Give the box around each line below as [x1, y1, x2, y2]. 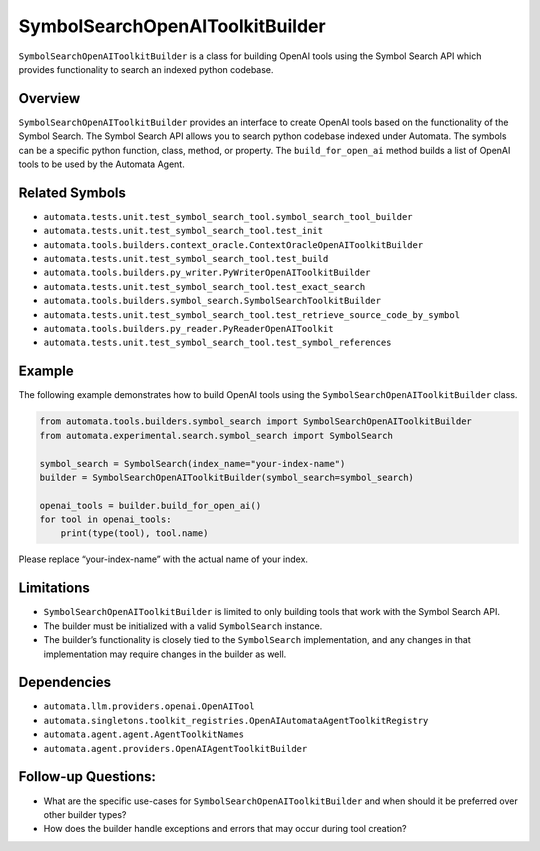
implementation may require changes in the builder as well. [43, 648, 287, 660]
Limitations [18, 580, 90, 597]
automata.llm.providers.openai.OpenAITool [43, 701, 255, 712]
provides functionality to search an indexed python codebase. [18, 63, 274, 75]
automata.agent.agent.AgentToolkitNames [43, 729, 245, 740]
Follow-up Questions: [18, 768, 157, 785]
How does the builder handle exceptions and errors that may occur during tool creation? [43, 823, 407, 835]
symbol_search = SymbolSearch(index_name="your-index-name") [39, 458, 346, 469]
